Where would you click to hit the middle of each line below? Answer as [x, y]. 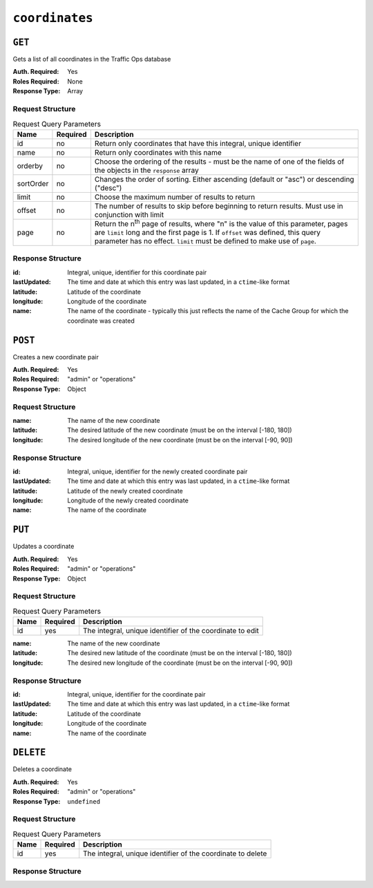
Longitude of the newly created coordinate [128, 500]
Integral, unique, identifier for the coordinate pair [136, 694]
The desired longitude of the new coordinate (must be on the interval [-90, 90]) [180, 440]
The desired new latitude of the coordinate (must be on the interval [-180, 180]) [180, 653]
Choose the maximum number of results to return [175, 197]
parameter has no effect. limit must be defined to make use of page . [205, 241]
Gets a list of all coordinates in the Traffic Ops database [92, 59]
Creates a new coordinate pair [56, 357]
